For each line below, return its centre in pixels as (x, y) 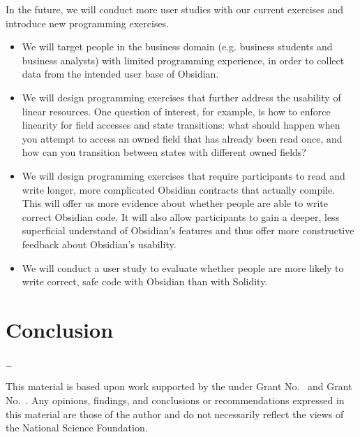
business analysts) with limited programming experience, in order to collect (183, 60)
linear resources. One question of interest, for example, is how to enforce (176, 111)
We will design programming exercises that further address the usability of (181, 97)
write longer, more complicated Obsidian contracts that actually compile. (179, 189)
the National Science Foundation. (77, 428)
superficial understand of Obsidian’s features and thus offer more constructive (188, 230)
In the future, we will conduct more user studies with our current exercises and (175, 9)
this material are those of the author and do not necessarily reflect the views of (175, 414)
